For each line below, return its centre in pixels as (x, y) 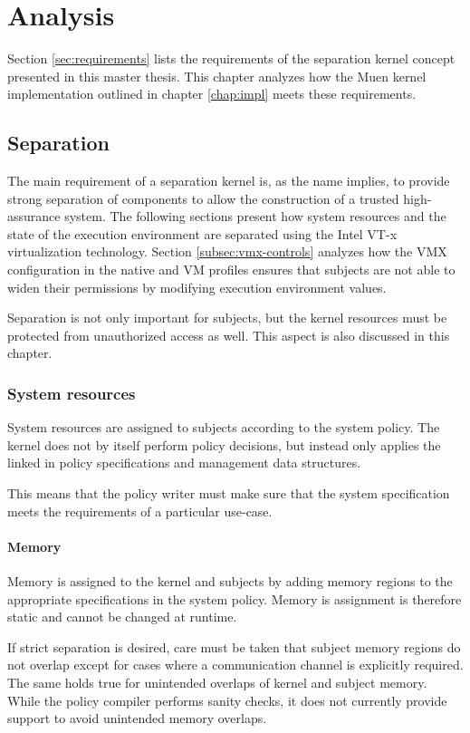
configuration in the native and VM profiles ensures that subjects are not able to (231, 270)
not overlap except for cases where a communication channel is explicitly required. (235, 665)
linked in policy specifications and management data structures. (184, 463)
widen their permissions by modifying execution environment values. (197, 287)
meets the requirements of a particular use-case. (140, 511)
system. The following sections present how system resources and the (255, 216)
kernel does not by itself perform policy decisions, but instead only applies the (224, 444)
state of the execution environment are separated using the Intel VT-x (202, 233)
